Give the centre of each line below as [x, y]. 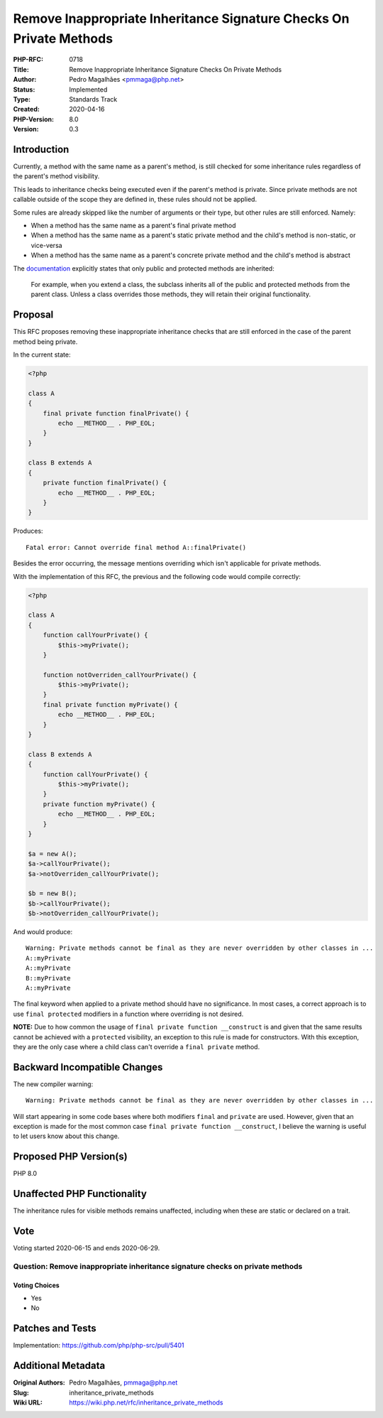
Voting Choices [36, 1285]
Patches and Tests [55, 1328]
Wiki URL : [28, 1402]
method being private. [45, 342]
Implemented [88, 90]
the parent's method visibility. [56, 176]
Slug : [21, 1392]
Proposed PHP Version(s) [70, 1157]
